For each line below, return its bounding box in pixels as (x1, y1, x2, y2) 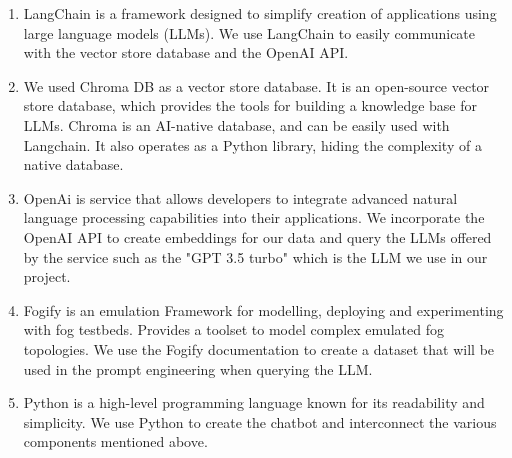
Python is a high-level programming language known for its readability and (23, 392, 485, 413)
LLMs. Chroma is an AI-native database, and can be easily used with (23, 114, 450, 135)
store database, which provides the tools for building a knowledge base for (23, 95, 478, 116)
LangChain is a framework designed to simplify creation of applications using (23, 3, 497, 23)
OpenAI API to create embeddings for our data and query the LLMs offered (23, 226, 492, 247)
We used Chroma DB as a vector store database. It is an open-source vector (23, 75, 490, 96)
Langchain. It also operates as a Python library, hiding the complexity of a (23, 134, 482, 155)
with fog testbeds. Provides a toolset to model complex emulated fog (23, 319, 444, 340)
